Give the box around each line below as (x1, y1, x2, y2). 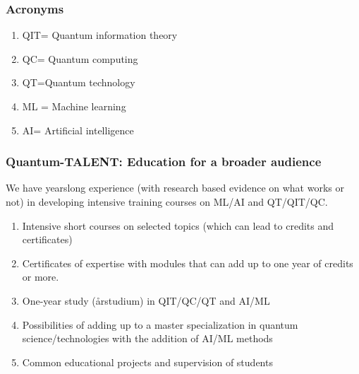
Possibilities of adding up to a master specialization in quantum (22, 317, 298, 332)
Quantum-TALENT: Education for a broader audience (6, 153, 322, 170)
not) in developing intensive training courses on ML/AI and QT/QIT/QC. (6, 194, 328, 209)
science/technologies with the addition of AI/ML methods (22, 331, 273, 346)
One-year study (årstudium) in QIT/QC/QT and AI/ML (22, 293, 270, 308)
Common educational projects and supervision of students (22, 354, 273, 369)
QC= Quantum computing (22, 51, 138, 66)
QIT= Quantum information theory (22, 28, 178, 42)
